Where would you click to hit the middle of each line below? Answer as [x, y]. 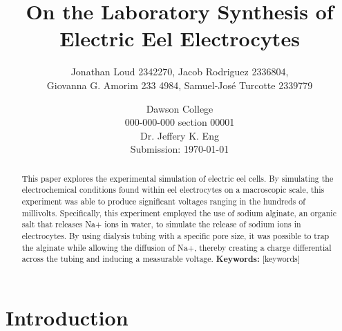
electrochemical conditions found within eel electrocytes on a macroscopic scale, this [173, 190]
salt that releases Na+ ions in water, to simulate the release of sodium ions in [161, 224]
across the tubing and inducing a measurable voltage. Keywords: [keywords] [161, 259]
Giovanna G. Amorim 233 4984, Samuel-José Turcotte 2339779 [180, 85]
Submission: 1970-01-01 [180, 149]
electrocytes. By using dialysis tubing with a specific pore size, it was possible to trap [175, 235]
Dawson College [180, 108]
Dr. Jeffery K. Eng [180, 135]
